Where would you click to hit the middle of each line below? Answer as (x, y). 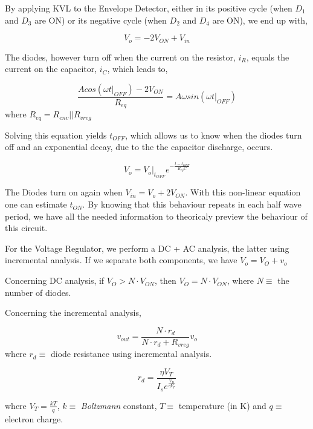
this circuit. (26, 228)
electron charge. (34, 418)
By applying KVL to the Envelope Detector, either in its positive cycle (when (149, 8)
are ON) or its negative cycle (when (101, 20)
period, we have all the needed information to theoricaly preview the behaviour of (156, 216)
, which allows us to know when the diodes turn (214, 135)
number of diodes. (38, 292)
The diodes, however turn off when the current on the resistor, (120, 57)
